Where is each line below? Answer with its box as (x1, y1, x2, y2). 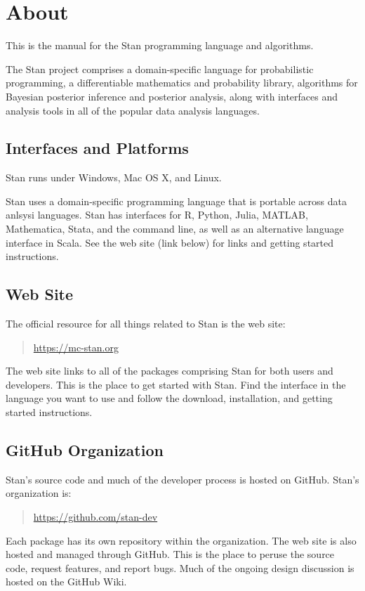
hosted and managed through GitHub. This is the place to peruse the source (6, 547, 335, 561)
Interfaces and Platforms (6, 137, 189, 159)
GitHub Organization (6, 439, 164, 461)
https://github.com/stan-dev (33, 509, 158, 524)
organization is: (6, 486, 72, 500)
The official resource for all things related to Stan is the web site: (6, 316, 286, 331)
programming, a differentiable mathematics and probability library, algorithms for (6, 75, 358, 90)
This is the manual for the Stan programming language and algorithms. (6, 38, 314, 53)
